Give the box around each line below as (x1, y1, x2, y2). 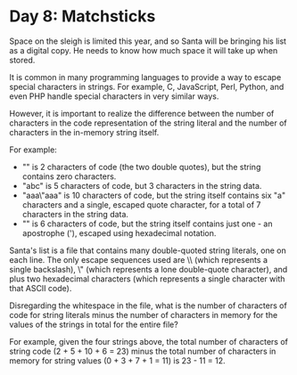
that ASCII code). (9, 282, 72, 293)
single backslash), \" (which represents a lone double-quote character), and (9, 264, 288, 274)
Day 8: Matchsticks (9, 6, 156, 27)
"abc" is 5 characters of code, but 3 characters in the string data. (21, 180, 262, 191)
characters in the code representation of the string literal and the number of (9, 118, 287, 128)
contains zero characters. (21, 171, 117, 182)
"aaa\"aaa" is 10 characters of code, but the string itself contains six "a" (21, 190, 286, 200)
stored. (9, 54, 36, 65)
